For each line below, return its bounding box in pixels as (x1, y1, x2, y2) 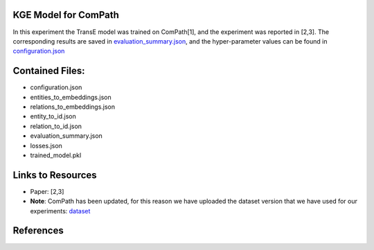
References (12, 225, 64, 237)
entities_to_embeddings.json (30, 93, 112, 101)
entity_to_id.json (30, 112, 76, 120)
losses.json (30, 141, 62, 150)
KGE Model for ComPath (12, 9, 119, 21)
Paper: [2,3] (30, 187, 64, 195)
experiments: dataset (30, 206, 91, 215)
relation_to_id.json (30, 122, 82, 130)
